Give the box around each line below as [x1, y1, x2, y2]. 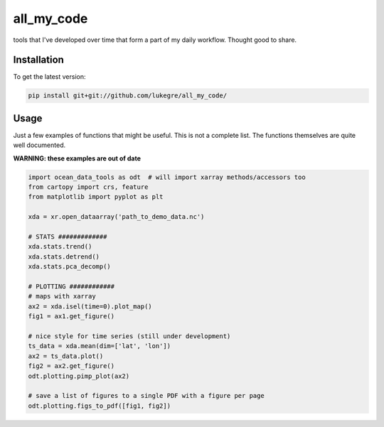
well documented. [13, 141, 66, 149]
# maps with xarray [28, 292, 96, 301]
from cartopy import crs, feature [28, 183, 149, 191]
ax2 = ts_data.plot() [28, 352, 104, 360]
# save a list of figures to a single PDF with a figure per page [28, 391, 265, 400]
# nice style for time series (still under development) [28, 332, 231, 340]
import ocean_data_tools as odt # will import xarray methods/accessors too [28, 173, 306, 181]
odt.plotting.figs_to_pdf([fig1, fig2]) [28, 401, 171, 410]
